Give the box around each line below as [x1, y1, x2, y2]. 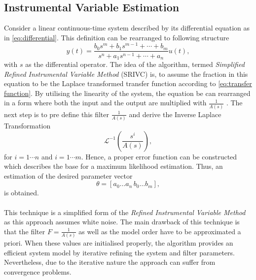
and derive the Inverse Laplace [129, 109, 221, 119]
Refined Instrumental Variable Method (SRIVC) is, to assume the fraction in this [4, 68, 248, 79]
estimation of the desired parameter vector [4, 170, 133, 181]
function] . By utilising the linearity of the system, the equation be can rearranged [4, 88, 251, 98]
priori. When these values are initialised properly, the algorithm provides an [4, 238, 233, 248]
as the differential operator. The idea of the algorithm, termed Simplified [25, 59, 245, 69]
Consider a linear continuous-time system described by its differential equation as [4, 23, 250, 33]
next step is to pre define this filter [4, 109, 110, 119]
